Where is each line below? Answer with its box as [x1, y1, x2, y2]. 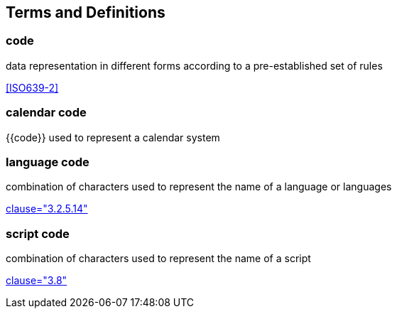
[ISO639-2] [6, 81, 59, 94]
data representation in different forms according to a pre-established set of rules [6, 59, 383, 72]
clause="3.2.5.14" [6, 202, 88, 215]
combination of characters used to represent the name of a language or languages [6, 180, 392, 193]
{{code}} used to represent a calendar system [6, 131, 220, 144]
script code [6, 226, 70, 241]
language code [6, 154, 89, 169]
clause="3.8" [6, 274, 67, 287]
